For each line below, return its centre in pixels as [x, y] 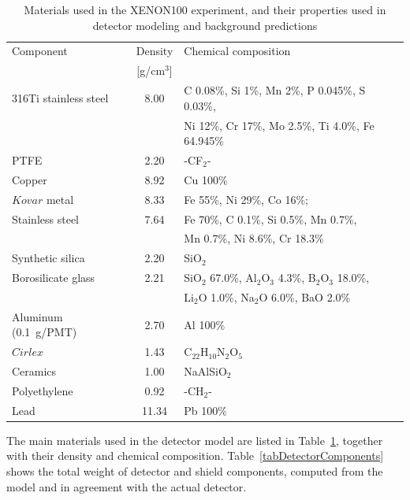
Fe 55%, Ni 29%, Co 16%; [246, 199]
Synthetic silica [48, 258]
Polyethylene [43, 390]
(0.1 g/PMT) [45, 332]
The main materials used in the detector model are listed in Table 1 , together [195, 440]
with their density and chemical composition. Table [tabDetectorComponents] [195, 456]
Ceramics [34, 371]
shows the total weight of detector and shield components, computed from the [195, 471]
